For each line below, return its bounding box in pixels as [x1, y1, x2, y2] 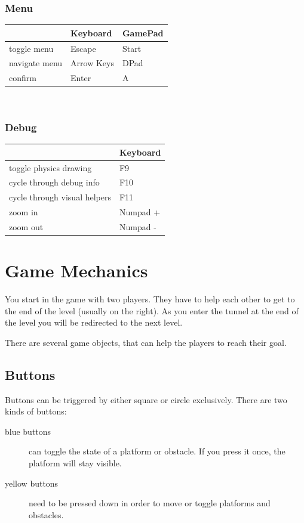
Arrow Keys [70, 57, 114, 69]
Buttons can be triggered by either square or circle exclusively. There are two [5, 393, 287, 406]
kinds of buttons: [5, 405, 67, 417]
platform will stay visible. [29, 457, 122, 469]
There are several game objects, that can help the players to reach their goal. [5, 336, 287, 348]
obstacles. [29, 508, 64, 521]
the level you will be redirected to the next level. [5, 316, 183, 329]
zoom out [9, 220, 44, 233]
